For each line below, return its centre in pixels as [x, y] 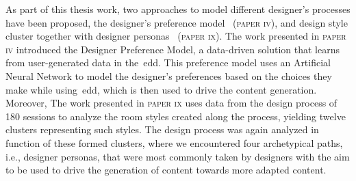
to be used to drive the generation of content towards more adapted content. [166, 170]
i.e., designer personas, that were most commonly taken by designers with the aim [178, 156]
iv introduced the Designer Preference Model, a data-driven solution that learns [173, 49]
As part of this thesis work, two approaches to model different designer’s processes [178, 9]
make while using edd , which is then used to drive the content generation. [161, 89]
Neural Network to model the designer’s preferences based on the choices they [169, 75]
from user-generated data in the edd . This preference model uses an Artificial [168, 62]
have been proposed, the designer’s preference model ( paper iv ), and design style [177, 22]
